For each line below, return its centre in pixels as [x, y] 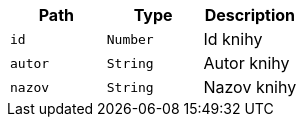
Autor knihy [246, 63]
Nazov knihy [250, 87]
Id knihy [233, 39]
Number [130, 39]
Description [250, 15]
